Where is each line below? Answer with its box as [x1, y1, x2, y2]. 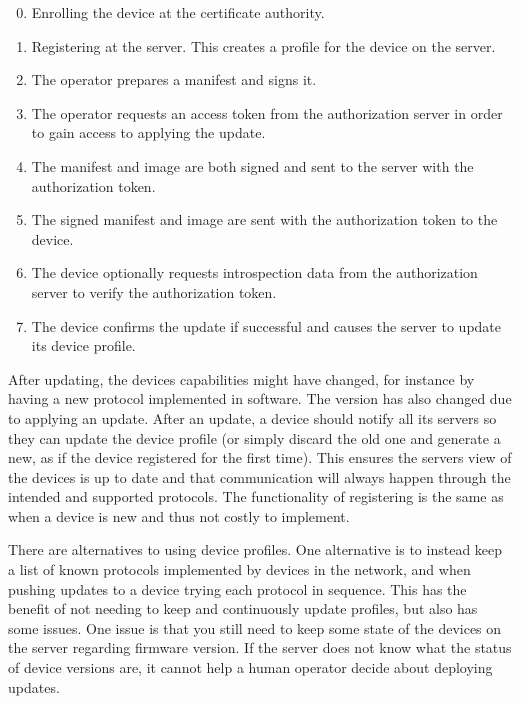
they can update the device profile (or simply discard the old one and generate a [8, 427, 501, 448]
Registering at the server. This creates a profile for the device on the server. [31, 35, 496, 56]
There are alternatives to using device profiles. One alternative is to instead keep [8, 539, 503, 560]
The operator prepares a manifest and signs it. [31, 69, 317, 90]
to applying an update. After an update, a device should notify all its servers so [8, 407, 497, 428]
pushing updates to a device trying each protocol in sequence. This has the [8, 578, 467, 599]
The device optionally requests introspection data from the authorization [31, 262, 478, 283]
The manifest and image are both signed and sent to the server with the [31, 155, 474, 176]
